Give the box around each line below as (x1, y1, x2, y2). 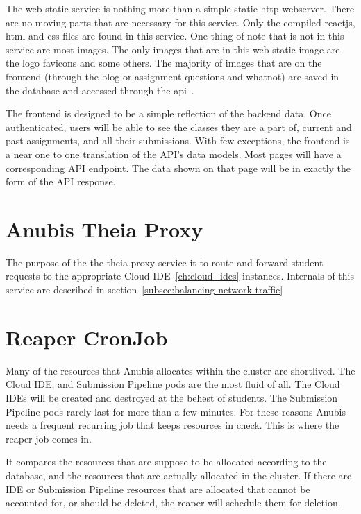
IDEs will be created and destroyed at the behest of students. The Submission (6, 390, 338, 404)
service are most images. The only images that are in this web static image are (6, 42, 340, 56)
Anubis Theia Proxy (6, 214, 203, 243)
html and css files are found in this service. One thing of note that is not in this (6, 28, 344, 43)
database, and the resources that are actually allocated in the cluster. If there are (6, 468, 352, 482)
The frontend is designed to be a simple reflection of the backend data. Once (6, 106, 331, 121)
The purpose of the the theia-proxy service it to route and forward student (6, 255, 324, 269)
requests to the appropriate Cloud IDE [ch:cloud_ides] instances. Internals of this (6, 268, 355, 283)
